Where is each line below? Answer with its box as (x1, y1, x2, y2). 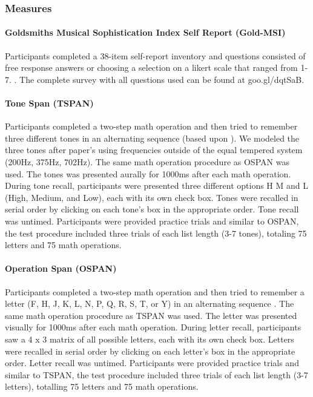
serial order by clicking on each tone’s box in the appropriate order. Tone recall (5, 203, 299, 215)
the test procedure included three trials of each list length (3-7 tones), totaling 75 (5, 226, 307, 239)
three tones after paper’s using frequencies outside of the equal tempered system (5, 143, 303, 156)
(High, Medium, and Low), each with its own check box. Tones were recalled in (5, 191, 298, 203)
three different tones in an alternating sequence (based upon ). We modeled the (5, 131, 300, 144)
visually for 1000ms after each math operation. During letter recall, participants (5, 321, 301, 333)
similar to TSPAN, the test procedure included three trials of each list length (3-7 (5, 368, 308, 381)
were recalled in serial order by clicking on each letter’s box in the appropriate (5, 344, 295, 357)
